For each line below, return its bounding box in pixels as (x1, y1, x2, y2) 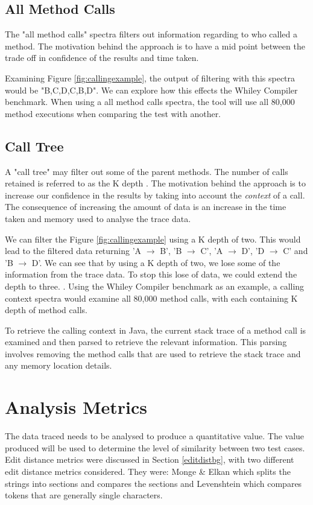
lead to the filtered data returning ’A (5, 244, 142, 257)
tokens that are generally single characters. (5, 489, 163, 501)
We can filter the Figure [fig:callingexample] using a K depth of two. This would (5, 232, 301, 245)
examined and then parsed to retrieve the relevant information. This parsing (5, 335, 287, 348)
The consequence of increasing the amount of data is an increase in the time (5, 200, 286, 213)
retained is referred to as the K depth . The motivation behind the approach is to (5, 177, 306, 189)
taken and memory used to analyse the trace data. (5, 212, 191, 224)
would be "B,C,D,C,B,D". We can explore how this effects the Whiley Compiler (5, 83, 298, 96)
